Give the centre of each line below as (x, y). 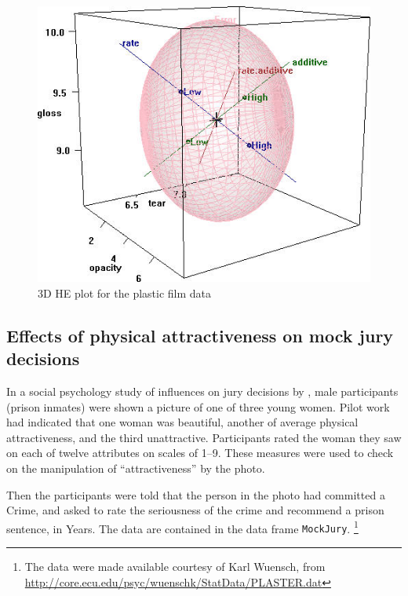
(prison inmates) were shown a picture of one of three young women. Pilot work (198, 406)
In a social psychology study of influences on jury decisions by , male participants (202, 391)
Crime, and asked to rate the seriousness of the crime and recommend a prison (195, 510)
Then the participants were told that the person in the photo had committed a (196, 494)
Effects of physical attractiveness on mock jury (200, 335)
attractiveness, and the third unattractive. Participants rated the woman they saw (204, 437)
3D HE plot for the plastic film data (125, 293)
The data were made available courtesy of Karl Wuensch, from (175, 567)
